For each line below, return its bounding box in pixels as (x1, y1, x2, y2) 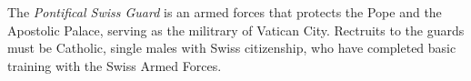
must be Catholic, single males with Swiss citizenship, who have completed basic (7, 38, 456, 57)
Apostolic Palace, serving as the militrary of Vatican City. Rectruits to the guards (7, 20, 465, 39)
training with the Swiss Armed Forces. (7, 56, 222, 75)
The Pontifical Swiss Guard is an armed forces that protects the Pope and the (7, 3, 442, 21)
